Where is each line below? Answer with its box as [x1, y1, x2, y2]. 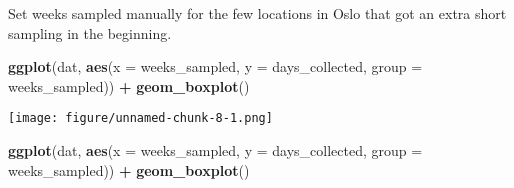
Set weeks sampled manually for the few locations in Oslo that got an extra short [8, 3, 507, 23]
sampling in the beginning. [8, 22, 172, 43]
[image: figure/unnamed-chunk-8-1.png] [8, 111, 273, 126]
